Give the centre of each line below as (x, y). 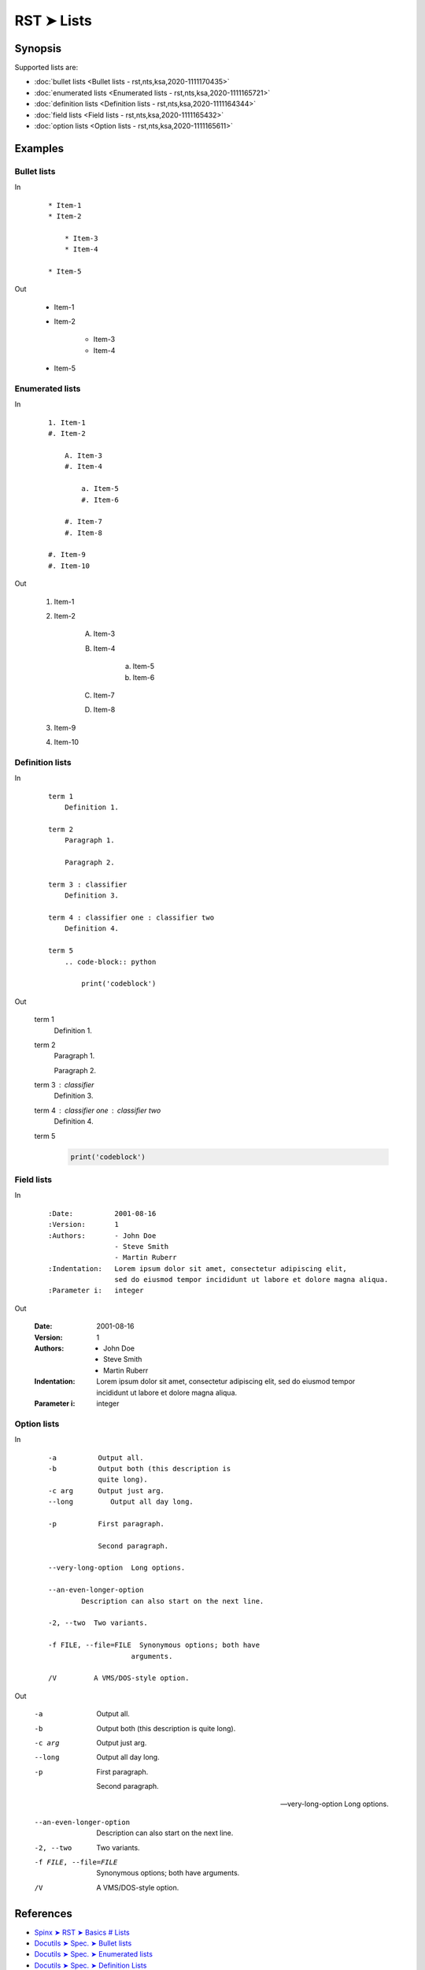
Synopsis (38, 48)
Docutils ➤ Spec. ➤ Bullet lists (83, 1943)
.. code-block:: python (110, 962)
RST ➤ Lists (53, 20)
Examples (39, 149)
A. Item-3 (83, 455)
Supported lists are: (46, 68)
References (43, 1914)
